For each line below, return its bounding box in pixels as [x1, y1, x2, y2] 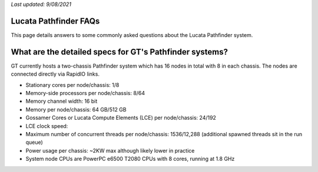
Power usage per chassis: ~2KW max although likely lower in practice [25, 147, 195, 154]
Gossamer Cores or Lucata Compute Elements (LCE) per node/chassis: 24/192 [25, 114, 216, 122]
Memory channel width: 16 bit [25, 97, 98, 105]
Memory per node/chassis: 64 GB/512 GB [25, 106, 127, 113]
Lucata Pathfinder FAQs [11, 16, 100, 26]
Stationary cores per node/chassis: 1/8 [25, 81, 120, 88]
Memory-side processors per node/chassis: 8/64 [25, 89, 145, 96]
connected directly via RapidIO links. [11, 70, 100, 77]
